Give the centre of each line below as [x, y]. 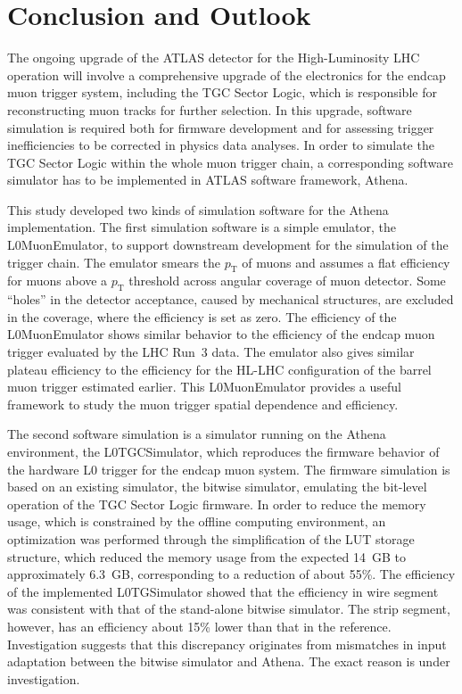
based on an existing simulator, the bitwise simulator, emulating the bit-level [217, 487]
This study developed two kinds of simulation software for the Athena [198, 209]
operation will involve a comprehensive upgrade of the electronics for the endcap [227, 74]
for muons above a [58, 281]
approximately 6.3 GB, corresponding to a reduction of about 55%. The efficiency [231, 574]
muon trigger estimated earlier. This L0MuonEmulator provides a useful [204, 387]
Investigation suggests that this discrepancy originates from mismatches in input [227, 644]
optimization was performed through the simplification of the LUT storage [211, 538]
